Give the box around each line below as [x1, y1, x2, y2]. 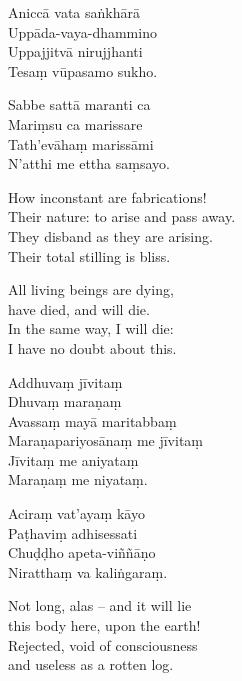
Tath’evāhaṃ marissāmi [8, 133, 154, 154]
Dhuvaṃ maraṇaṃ [8, 391, 122, 412]
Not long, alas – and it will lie [8, 595, 192, 616]
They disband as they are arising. [8, 225, 213, 246]
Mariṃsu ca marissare [8, 113, 143, 134]
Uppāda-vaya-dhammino [8, 21, 157, 42]
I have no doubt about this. [8, 337, 177, 358]
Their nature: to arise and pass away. [8, 206, 236, 227]
